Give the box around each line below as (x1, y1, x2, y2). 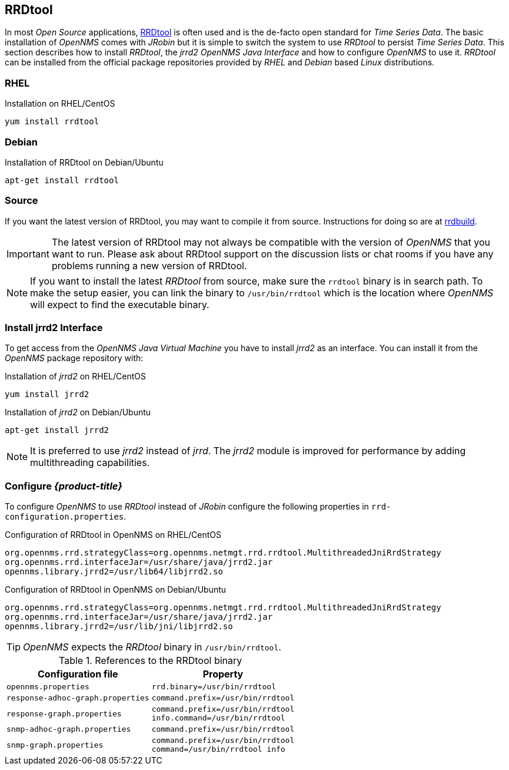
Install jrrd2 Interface (5, 322, 103, 334)
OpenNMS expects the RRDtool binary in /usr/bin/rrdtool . (23, 641, 281, 653)
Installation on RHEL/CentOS (5, 98, 115, 109)
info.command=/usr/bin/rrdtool (151, 713, 285, 723)
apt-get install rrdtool (5, 175, 119, 185)
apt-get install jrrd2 (5, 425, 109, 435)
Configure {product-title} (5, 480, 122, 492)
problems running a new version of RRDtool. (51, 259, 247, 272)
